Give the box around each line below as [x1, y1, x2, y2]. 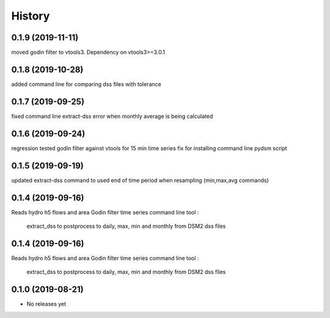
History [11, 9, 50, 23]
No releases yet [26, 300, 67, 308]
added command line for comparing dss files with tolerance [11, 80, 161, 88]
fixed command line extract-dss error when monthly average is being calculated [11, 112, 213, 120]
